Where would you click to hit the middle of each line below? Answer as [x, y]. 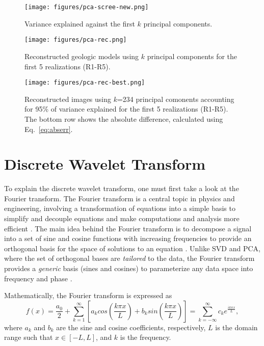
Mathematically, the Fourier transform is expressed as [88, 295]
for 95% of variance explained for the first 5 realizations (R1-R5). [126, 109]
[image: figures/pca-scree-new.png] [87, 7]
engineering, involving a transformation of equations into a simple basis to [120, 208]
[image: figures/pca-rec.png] [76, 40]
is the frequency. [146, 337]
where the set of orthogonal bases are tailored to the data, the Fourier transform [129, 258]
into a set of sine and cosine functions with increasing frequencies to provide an [128, 238]
